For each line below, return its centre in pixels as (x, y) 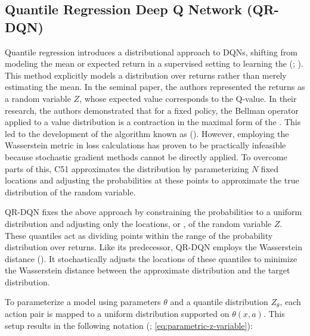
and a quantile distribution (219, 302)
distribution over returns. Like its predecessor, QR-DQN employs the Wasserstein (154, 247)
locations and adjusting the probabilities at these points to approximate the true (152, 180)
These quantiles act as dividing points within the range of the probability (139, 235)
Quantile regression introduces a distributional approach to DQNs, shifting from (151, 52)
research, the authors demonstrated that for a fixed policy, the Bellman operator (152, 110)
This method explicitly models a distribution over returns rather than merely (146, 75)
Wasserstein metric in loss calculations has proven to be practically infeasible (145, 145)
